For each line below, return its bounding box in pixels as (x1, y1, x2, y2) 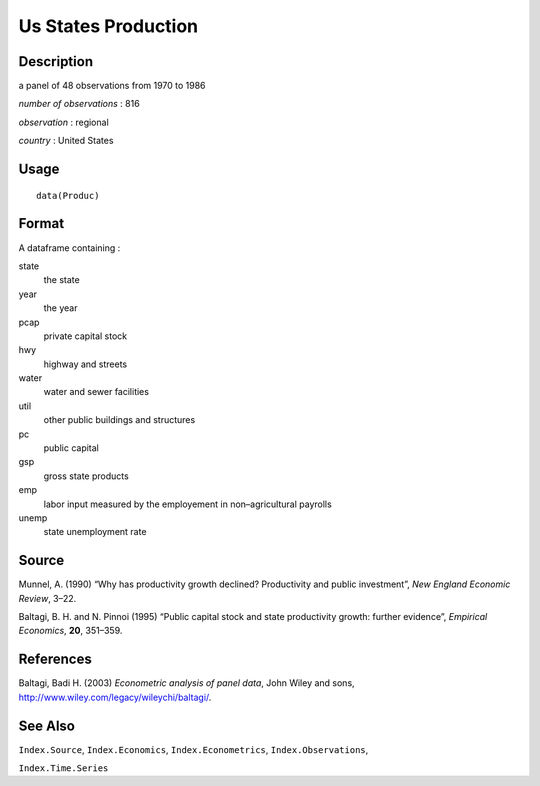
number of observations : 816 (18, 98, 140, 110)
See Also (18, 717, 75, 734)
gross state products (43, 470, 129, 482)
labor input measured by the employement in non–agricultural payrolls (43, 498, 332, 510)
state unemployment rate (43, 526, 147, 538)
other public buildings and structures (43, 414, 196, 426)
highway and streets (43, 358, 128, 370)
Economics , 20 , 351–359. (18, 625, 123, 637)
